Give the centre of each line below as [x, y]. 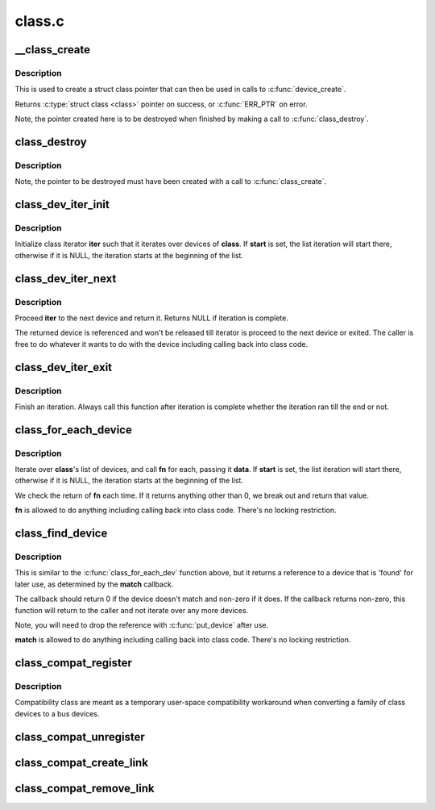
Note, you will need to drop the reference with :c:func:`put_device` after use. [142, 624]
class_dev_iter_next [66, 278]
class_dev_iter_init [62, 205]
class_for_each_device [73, 430]
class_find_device [61, 534]
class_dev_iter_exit [64, 367]
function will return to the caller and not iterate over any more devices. [132, 610]
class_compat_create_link [82, 762]
